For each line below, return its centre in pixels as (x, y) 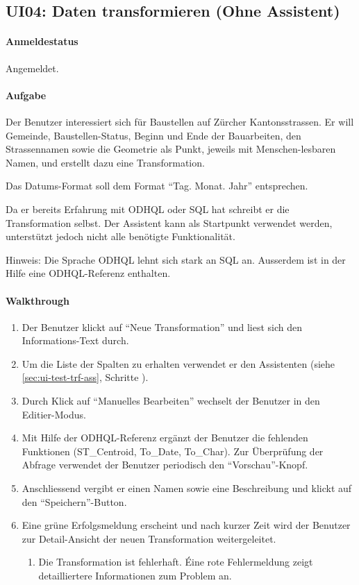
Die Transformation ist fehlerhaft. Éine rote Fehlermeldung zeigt (176, 562)
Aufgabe (26, 95)
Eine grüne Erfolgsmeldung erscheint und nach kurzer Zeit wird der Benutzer (186, 525)
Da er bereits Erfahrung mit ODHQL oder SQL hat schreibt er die (148, 209)
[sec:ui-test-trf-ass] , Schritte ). (85, 377)
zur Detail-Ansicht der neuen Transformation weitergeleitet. (149, 538)
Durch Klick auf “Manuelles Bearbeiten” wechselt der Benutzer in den (171, 401)
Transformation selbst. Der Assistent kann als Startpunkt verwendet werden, (169, 222)
